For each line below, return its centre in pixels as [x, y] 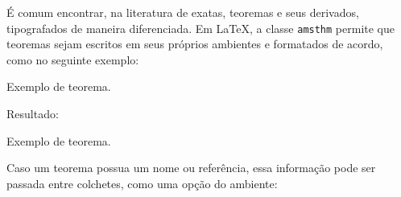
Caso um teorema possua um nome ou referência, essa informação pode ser [191, 168]
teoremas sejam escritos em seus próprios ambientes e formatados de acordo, [195, 44]
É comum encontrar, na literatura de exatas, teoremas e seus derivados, [183, 12]
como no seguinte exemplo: [73, 59]
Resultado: [33, 114]
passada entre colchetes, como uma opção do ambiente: [142, 183]
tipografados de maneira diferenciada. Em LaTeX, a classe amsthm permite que [200, 28]
